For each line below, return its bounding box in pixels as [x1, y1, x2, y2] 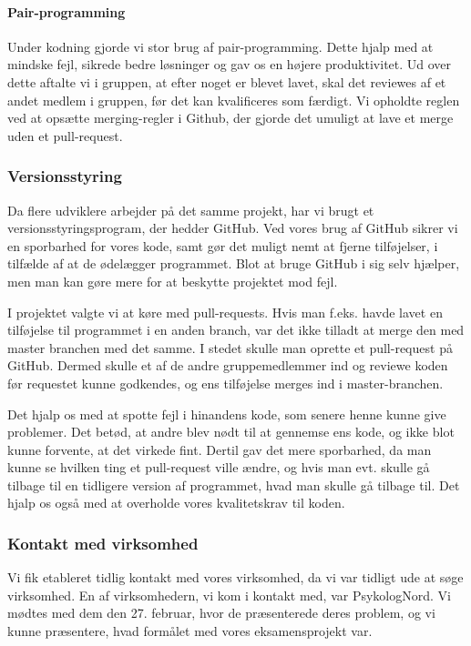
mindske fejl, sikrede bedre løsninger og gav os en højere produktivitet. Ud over [7, 55, 452, 74]
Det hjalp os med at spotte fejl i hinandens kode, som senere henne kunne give [7, 404, 446, 423]
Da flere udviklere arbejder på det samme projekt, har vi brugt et [7, 200, 374, 219]
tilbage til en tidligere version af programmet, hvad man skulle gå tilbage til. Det [7, 475, 460, 494]
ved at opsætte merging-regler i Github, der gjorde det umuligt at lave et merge [7, 108, 454, 127]
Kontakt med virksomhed [7, 532, 199, 554]
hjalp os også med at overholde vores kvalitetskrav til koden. [7, 493, 345, 512]
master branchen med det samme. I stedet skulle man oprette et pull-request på [7, 338, 453, 357]
